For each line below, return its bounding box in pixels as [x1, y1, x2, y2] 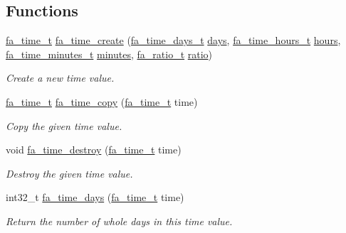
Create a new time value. [6, 70, 115, 85]
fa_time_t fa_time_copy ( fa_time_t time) [6, 94, 198, 109]
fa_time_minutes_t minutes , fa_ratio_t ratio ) [6, 46, 213, 61]
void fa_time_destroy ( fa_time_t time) [6, 142, 182, 157]
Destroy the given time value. [6, 166, 133, 180]
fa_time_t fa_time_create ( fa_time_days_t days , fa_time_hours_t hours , [6, 33, 341, 48]
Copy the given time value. [6, 118, 122, 133]
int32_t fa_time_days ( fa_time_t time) [6, 190, 184, 205]
